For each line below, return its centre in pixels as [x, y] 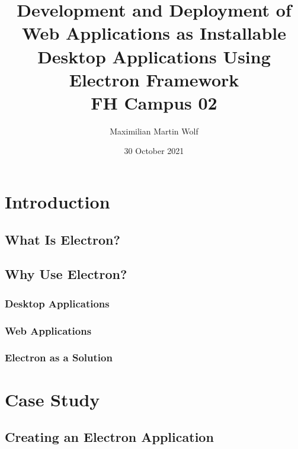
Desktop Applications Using [154, 56]
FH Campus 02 [154, 102]
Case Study [52, 399]
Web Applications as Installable [154, 33]
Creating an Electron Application [109, 437]
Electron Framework [154, 79]
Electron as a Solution [59, 357]
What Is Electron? [63, 239]
